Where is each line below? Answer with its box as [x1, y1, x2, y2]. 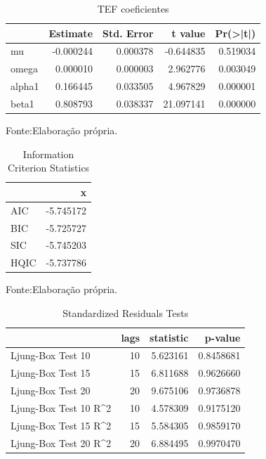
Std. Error [102, 25, 154, 40]
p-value [204, 330, 241, 344]
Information [22, 146, 74, 161]
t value [171, 25, 206, 40]
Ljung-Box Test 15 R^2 [11, 418, 112, 432]
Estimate [48, 25, 93, 40]
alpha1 [11, 79, 39, 93]
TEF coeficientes [97, 1, 169, 15]
